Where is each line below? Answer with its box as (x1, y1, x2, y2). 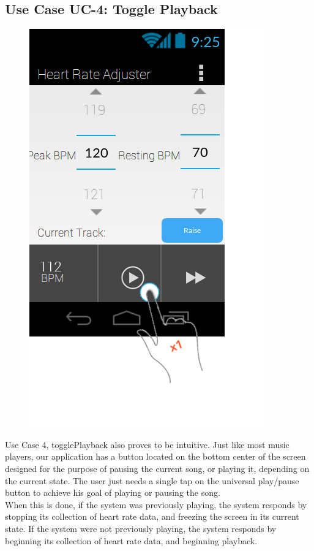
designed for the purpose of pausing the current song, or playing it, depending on (5, 462, 310, 474)
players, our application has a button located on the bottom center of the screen (5, 450, 306, 463)
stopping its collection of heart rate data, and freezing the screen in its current (5, 510, 299, 523)
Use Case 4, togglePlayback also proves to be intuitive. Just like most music (5, 438, 290, 450)
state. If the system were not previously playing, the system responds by (5, 522, 277, 534)
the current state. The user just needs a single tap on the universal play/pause (5, 474, 299, 487)
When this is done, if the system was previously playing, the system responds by (5, 498, 307, 511)
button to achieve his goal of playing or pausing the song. (5, 486, 220, 499)
